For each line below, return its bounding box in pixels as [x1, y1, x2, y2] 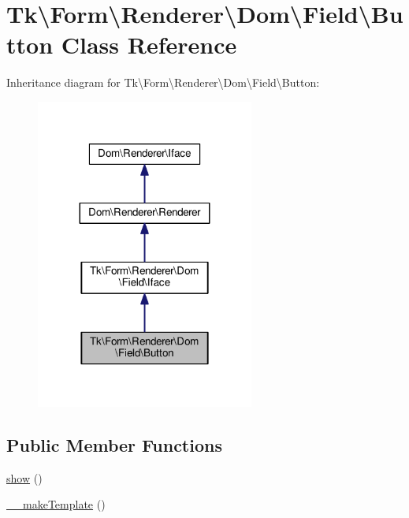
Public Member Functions [6, 432, 222, 457]
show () [6, 469, 43, 486]
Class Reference [61, 28, 237, 61]
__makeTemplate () [6, 496, 106, 512]
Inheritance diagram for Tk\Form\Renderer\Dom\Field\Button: [6, 74, 320, 91]
